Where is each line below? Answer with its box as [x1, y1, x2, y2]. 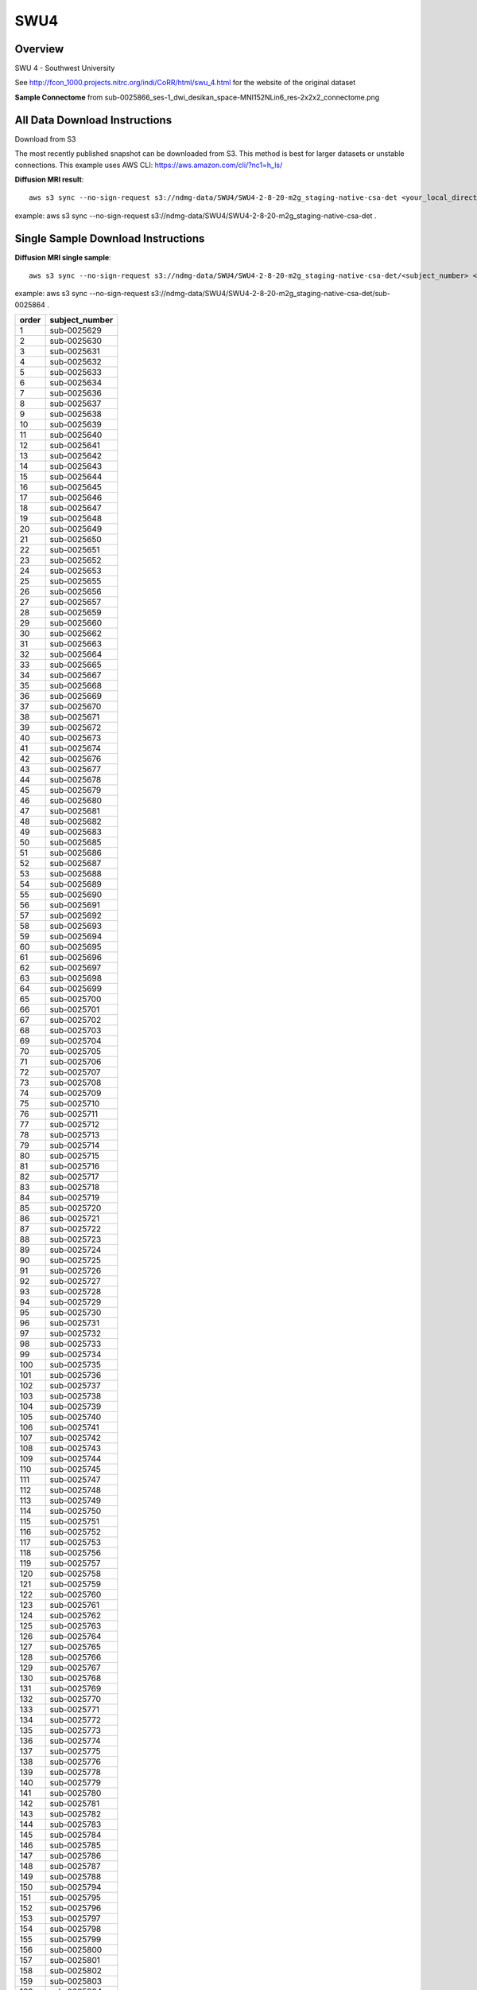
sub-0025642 [49, 451, 103, 462]
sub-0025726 [49, 1266, 102, 1277]
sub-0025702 [49, 1015, 102, 1026]
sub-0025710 [49, 1098, 100, 1110]
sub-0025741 [49, 1422, 99, 1433]
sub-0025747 [49, 1474, 101, 1485]
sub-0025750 [49, 1505, 102, 1516]
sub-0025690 [49, 889, 103, 900]
